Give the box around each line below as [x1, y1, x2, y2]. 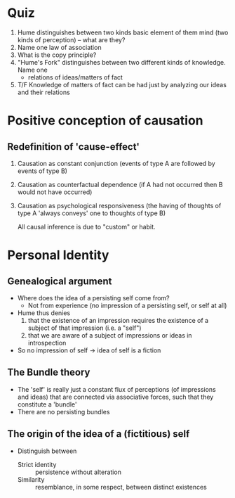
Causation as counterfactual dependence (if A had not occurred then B [17, 180, 223, 189]
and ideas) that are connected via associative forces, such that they [17, 392, 214, 401]
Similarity [17, 475, 45, 483]
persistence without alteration [34, 468, 121, 476]
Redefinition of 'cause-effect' [7, 141, 140, 153]
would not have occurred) [17, 188, 93, 196]
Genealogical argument [7, 275, 112, 287]
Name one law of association [17, 43, 102, 51]
